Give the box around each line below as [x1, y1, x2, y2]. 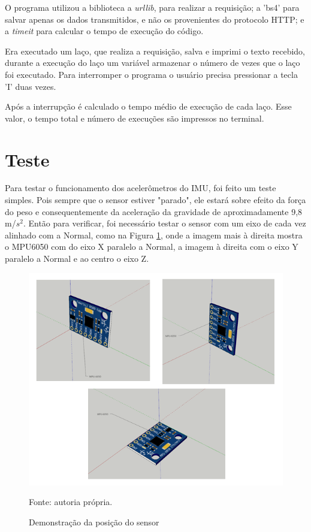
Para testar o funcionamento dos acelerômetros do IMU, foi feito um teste [5, 182, 276, 194]
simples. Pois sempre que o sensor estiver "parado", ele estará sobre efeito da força [5, 194, 306, 206]
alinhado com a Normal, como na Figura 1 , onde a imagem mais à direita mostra [5, 228, 303, 241]
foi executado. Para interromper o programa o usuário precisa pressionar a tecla [5, 68, 298, 80]
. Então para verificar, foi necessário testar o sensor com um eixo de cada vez [23, 217, 306, 229]
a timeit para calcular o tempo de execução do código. [5, 25, 204, 37]
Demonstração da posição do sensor [29, 515, 159, 528]
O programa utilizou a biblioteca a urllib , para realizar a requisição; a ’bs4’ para [5, 1, 300, 13]
